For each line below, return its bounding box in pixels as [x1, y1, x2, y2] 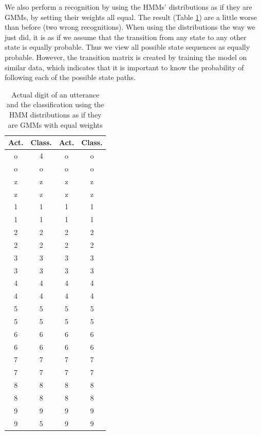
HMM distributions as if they [9, 109, 102, 120]
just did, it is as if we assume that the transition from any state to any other [5, 31, 247, 42]
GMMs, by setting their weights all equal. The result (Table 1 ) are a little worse [5, 11, 257, 22]
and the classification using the [7, 99, 104, 110]
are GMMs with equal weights [8, 119, 103, 130]
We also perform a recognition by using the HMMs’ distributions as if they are [5, 2, 252, 12]
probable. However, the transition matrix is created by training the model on [5, 51, 247, 62]
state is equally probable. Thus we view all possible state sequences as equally [5, 42, 250, 52]
